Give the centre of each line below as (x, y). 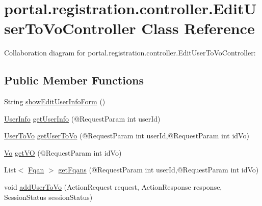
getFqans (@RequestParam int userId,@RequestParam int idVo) (159, 170)
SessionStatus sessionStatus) (48, 197)
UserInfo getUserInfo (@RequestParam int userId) (82, 118)
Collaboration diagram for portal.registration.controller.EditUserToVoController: (130, 53)
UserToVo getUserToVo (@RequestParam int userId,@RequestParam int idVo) (127, 136)
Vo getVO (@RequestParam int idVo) (63, 152)
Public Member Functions (74, 80)
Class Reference (198, 28)
